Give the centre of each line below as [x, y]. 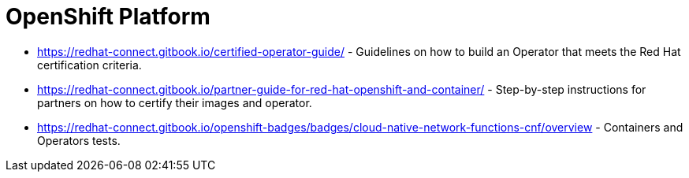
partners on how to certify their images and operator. [175, 102]
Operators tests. [79, 140]
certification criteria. [89, 65]
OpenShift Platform [108, 17]
